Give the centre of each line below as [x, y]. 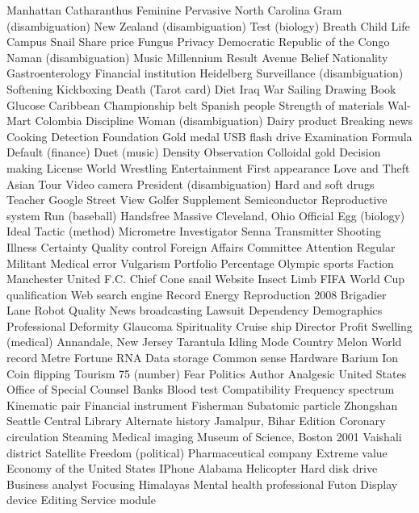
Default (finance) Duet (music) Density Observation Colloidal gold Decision [194, 152]
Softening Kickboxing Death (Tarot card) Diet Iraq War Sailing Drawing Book [201, 88]
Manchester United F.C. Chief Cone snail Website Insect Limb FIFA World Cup [206, 279]
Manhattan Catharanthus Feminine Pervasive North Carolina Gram [174, 10]
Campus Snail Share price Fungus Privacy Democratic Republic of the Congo [198, 42]
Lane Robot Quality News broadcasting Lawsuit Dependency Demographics [195, 310]
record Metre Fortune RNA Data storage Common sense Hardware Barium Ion [203, 358]
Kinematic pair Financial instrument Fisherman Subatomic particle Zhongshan [202, 405]
